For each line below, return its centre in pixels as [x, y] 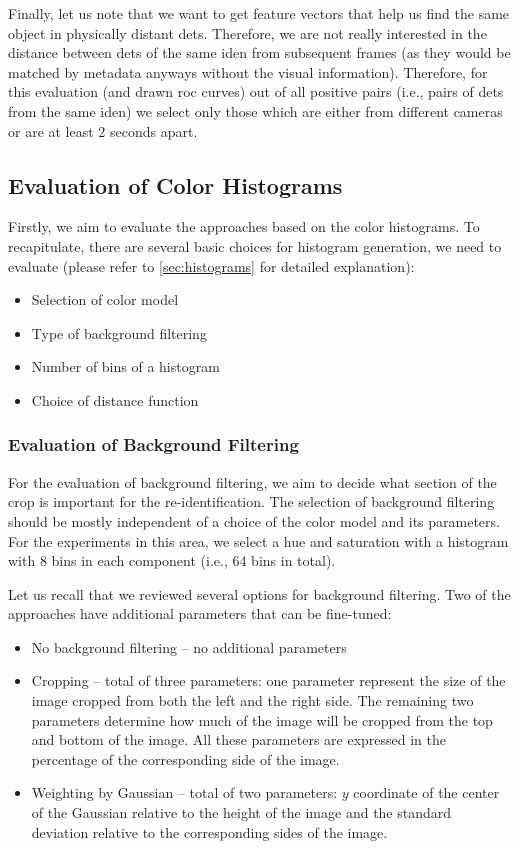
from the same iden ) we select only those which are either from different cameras [255, 110]
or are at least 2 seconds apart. [103, 130]
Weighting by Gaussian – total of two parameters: [184, 792]
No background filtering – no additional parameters [189, 646]
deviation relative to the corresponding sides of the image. [209, 831]
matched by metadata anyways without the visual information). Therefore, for [248, 71]
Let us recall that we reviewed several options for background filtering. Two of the [259, 593]
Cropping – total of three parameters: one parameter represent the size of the [268, 680]
